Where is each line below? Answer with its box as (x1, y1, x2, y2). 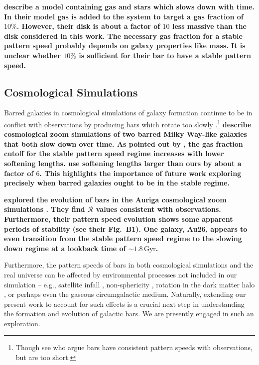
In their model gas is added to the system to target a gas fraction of (4, 11, 244, 21)
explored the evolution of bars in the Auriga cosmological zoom (4, 194, 227, 204)
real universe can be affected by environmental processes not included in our (4, 269, 237, 279)
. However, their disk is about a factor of (16, 21, 160, 31)
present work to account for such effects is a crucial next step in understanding (4, 298, 245, 309)
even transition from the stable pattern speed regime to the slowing (4, 233, 242, 244)
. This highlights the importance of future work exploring (39, 168, 242, 178)
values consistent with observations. (96, 204, 221, 214)
